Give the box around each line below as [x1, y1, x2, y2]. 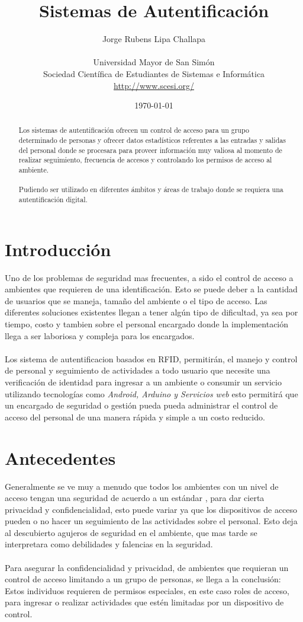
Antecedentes [5, 445, 116, 470]
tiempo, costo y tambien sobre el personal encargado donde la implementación [5, 318, 289, 330]
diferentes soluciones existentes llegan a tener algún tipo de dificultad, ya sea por [5, 306, 298, 318]
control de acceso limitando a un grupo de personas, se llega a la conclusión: [5, 573, 281, 585]
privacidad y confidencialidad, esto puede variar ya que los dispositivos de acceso [5, 503, 298, 515]
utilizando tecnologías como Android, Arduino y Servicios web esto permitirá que [5, 387, 298, 400]
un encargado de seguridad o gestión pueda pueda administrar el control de [5, 399, 278, 412]
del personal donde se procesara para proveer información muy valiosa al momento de [18, 145, 282, 155]
